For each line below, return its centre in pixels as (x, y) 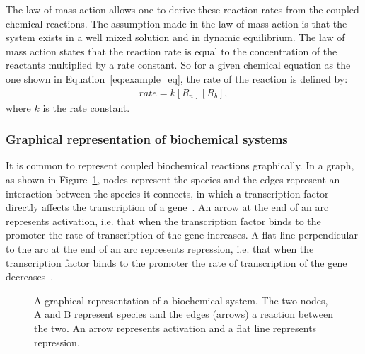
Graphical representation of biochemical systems (147, 139)
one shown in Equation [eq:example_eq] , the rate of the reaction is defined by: (177, 78)
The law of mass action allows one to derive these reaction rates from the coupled (182, 9)
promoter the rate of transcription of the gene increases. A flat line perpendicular (182, 235)
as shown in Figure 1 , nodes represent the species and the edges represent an (173, 179)
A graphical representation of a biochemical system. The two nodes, (181, 300)
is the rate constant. (86, 107)
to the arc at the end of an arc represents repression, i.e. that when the (160, 248)
